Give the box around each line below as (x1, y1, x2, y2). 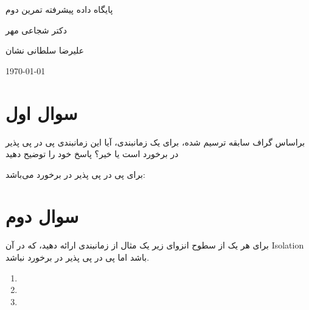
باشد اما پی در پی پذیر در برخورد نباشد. (5, 251, 150, 263)
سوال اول (5, 100, 78, 125)
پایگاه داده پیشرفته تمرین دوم (5, 3, 113, 15)
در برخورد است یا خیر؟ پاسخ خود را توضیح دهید (5, 147, 179, 160)
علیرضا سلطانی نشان (5, 44, 85, 57)
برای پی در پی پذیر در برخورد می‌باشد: (5, 167, 145, 180)
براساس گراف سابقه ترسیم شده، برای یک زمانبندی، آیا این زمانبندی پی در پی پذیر (5, 135, 305, 148)
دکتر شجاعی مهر (5, 23, 67, 36)
